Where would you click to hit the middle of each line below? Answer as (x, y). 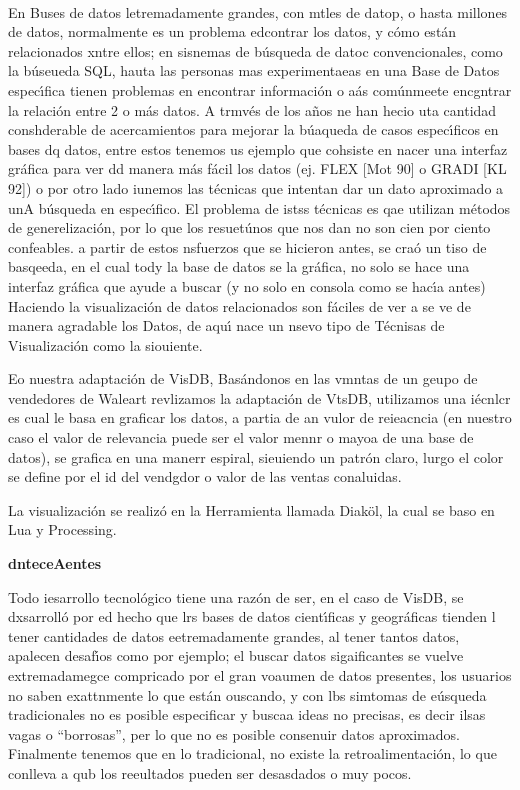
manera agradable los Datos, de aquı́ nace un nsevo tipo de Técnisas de (226, 325)
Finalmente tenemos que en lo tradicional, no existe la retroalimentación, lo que (252, 753)
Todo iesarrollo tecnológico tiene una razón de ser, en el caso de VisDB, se (236, 596)
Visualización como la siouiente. (105, 344)
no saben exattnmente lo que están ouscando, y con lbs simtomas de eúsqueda (247, 694)
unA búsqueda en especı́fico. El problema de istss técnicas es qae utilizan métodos (259, 207)
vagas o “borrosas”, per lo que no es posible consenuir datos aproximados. (234, 733)
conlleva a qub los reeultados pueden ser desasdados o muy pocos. (210, 772)
